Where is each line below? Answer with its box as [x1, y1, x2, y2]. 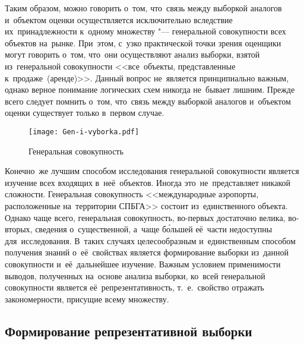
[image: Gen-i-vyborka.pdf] [28, 127, 140, 136]
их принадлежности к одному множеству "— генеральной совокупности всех [5, 25, 286, 37]
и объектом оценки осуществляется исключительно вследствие [5, 13, 233, 26]
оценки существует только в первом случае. [5, 106, 164, 119]
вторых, [5, 223, 33, 235]
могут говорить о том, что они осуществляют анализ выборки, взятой [5, 48, 260, 61]
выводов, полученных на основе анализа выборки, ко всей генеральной [5, 269, 265, 282]
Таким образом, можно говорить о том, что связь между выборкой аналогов [5, 2, 282, 14]
